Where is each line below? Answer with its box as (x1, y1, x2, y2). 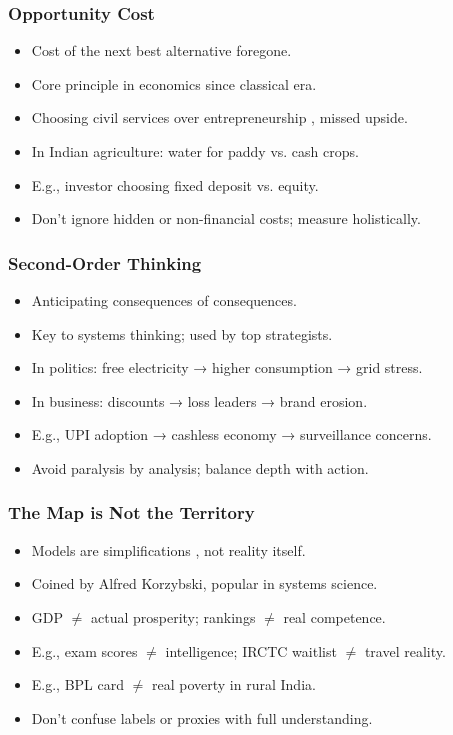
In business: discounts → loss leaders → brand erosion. (31, 390, 368, 411)
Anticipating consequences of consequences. (31, 290, 297, 310)
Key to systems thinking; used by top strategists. (31, 323, 333, 344)
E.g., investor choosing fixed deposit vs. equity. (31, 174, 319, 195)
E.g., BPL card (31, 674, 125, 695)
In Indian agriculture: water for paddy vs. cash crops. (31, 141, 359, 161)
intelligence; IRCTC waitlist (165, 640, 337, 661)
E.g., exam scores (31, 640, 138, 661)
